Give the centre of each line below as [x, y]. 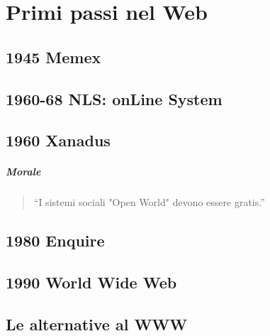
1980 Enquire [55, 240]
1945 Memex [54, 56]
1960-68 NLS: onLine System [114, 98]
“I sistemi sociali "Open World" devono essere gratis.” [149, 202]
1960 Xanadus [58, 140]
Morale [23, 172]
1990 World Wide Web [91, 282]
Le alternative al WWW [97, 324]
